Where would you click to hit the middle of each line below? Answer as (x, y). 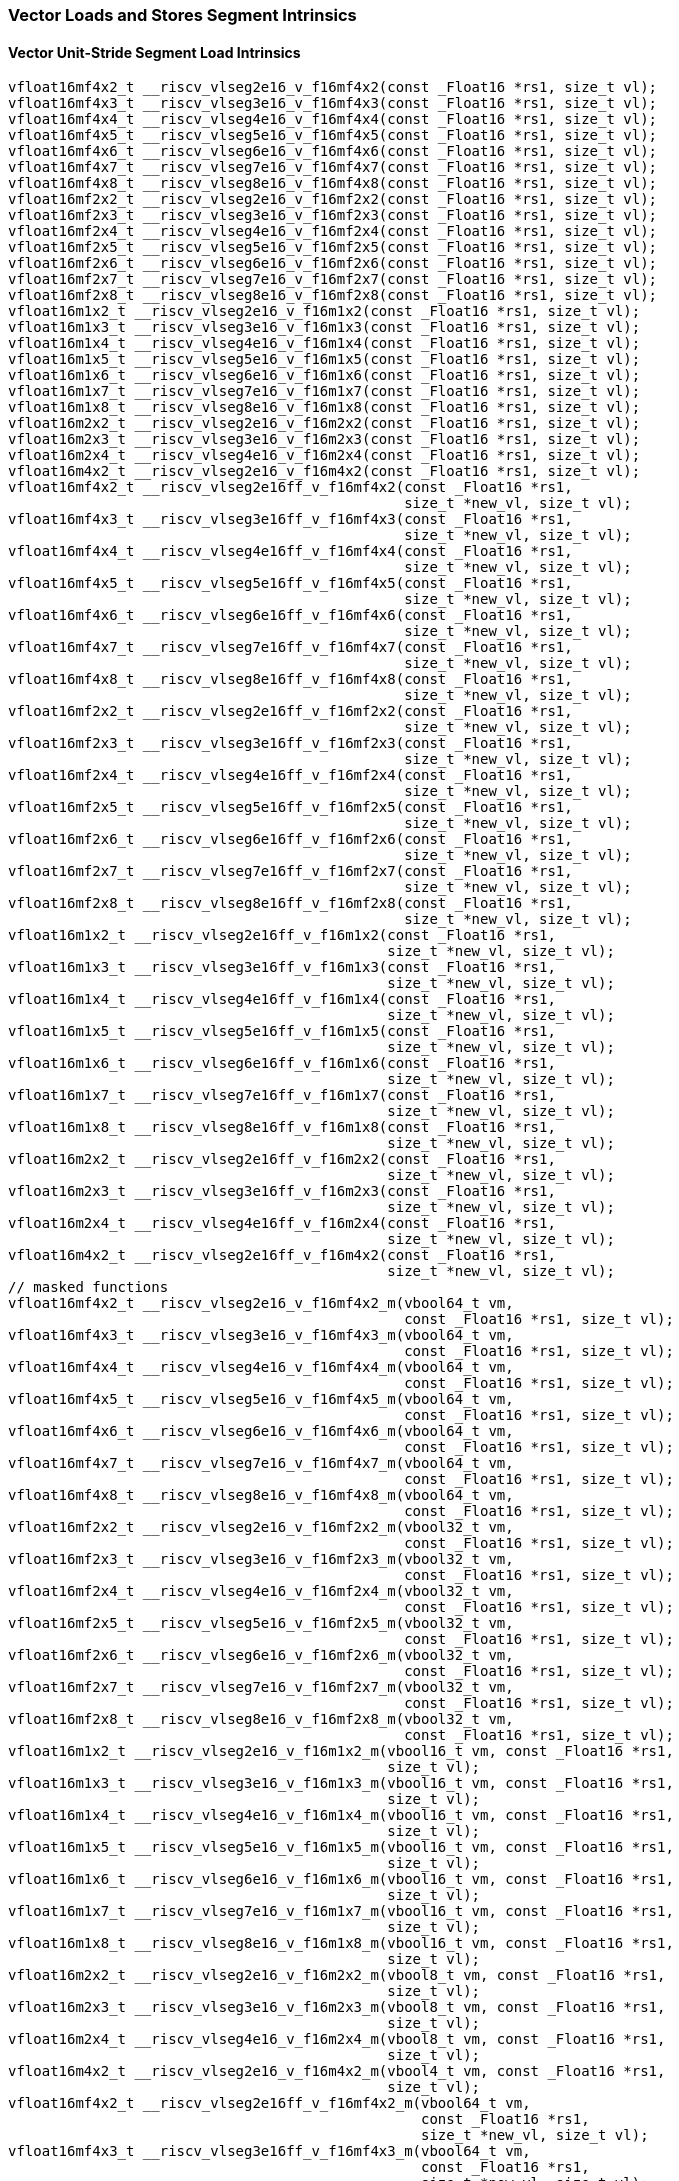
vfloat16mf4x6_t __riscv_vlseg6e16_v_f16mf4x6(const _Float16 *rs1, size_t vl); (333, 151)
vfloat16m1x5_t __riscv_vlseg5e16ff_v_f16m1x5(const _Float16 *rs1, (282, 1031)
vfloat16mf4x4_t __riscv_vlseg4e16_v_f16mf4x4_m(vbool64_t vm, (261, 1367)
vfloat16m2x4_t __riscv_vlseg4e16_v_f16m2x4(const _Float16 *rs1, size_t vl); (324, 455)
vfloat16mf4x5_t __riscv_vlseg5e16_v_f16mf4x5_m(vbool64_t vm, (261, 1399)
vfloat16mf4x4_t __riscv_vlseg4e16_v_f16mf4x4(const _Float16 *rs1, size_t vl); (333, 119)
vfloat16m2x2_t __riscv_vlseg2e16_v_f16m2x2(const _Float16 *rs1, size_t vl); (324, 423)
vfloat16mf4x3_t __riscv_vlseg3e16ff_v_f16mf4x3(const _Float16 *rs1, (290, 519)
